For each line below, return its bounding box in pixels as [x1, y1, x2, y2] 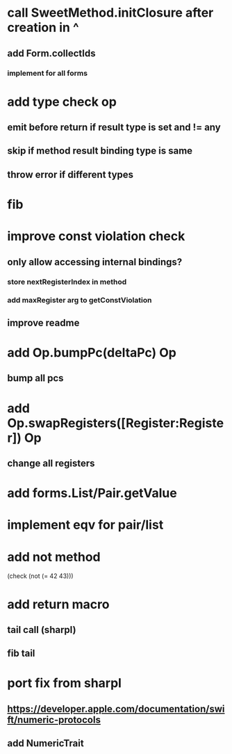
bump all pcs [7, 372, 64, 384]
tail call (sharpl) [7, 624, 76, 636]
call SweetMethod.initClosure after [7, 5, 214, 21]
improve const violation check [7, 228, 185, 244]
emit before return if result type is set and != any [7, 122, 221, 134]
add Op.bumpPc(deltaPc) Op [7, 345, 177, 361]
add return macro [7, 596, 110, 612]
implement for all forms [7, 68, 88, 78]
